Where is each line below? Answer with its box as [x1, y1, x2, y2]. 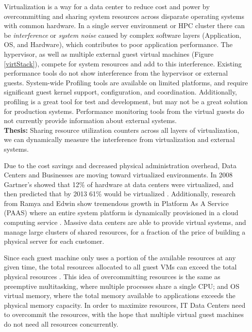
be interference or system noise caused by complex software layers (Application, [4, 30, 241, 40]
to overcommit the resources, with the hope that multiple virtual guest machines [4, 309, 244, 319]
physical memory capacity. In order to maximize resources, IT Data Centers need [4, 300, 246, 310]
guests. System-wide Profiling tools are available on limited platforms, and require [4, 77, 248, 87]
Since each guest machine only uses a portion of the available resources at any [4, 252, 236, 262]
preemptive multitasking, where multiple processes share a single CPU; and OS [4, 281, 239, 291]
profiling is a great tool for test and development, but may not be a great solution [4, 96, 248, 106]
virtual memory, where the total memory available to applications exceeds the [4, 290, 235, 300]
